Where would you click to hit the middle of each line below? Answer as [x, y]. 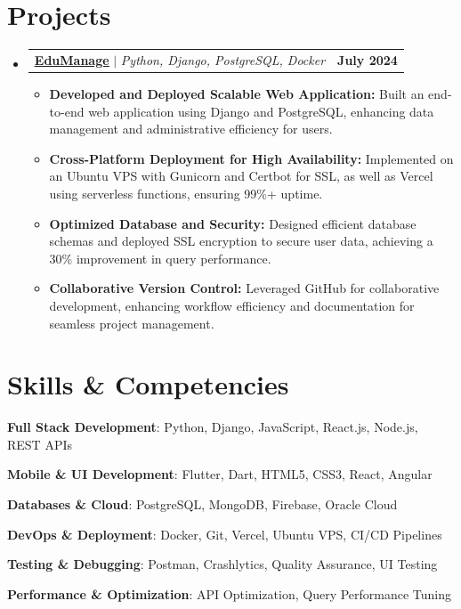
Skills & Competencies [148, 384]
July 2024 [368, 59]
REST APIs [40, 444]
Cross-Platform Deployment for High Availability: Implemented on [251, 158]
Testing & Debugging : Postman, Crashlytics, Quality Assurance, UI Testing [222, 564]
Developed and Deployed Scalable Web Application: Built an [237, 93]
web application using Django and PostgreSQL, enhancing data [261, 111]
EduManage [72, 59]
